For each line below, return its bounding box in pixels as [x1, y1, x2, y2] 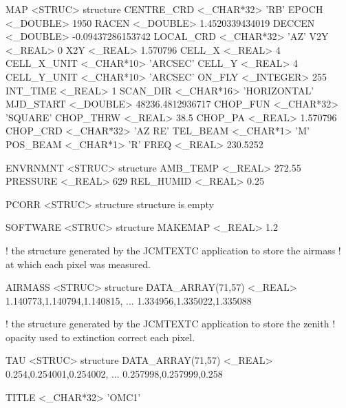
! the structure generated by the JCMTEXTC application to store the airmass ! [6, 243, 341, 257]
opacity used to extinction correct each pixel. [6, 329, 195, 344]
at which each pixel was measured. [6, 256, 151, 271]
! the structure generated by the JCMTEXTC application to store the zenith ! [6, 316, 336, 331]
